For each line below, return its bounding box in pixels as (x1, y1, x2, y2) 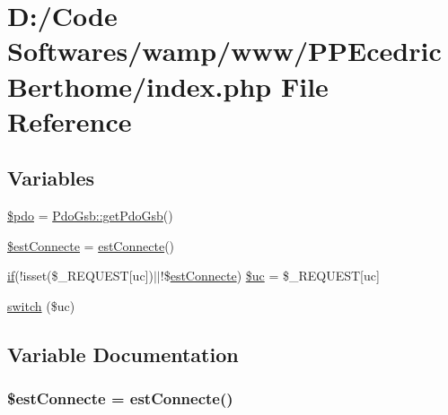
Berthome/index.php (7, 67, 272, 104)
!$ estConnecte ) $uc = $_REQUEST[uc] (160, 266, 380, 285)
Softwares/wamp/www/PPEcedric (7, 32, 442, 69)
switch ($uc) (7, 296, 75, 315)
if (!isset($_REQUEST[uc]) (7, 266, 154, 285)
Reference (7, 102, 132, 139)
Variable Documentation (7, 340, 239, 367)
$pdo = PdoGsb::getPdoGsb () (7, 206, 173, 225)
